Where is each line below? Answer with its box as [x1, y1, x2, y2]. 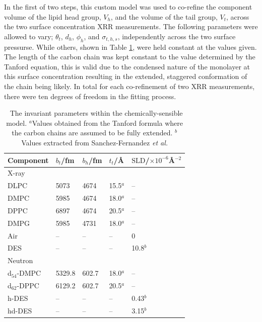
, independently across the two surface [117, 31, 236, 41]
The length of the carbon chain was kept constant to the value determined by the [4, 51, 255, 62]
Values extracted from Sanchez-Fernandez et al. [21, 137, 168, 147]
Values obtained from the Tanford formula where [32, 117, 183, 128]
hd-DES [8, 305, 32, 315]
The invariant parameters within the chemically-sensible [10, 108, 183, 118]
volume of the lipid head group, [4, 11, 101, 22]
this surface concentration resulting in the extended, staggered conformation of [4, 71, 247, 82]
